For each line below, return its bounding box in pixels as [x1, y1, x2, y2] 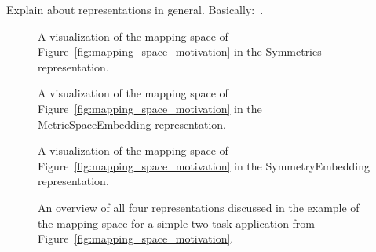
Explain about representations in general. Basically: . [6, 2, 264, 17]
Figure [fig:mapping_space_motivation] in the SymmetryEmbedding [38, 157, 370, 173]
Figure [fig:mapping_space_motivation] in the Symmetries [38, 43, 322, 60]
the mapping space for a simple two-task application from [38, 214, 316, 231]
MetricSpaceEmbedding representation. [38, 115, 226, 132]
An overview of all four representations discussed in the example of [38, 199, 360, 215]
